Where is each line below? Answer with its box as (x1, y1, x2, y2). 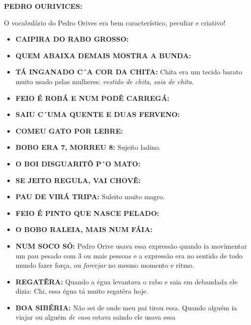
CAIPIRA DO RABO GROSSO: (15, 34, 129, 44)
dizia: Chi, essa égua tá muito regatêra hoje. (15, 286, 149, 296)
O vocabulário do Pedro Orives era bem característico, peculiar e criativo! (4, 17, 226, 27)
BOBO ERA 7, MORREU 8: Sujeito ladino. (15, 142, 161, 152)
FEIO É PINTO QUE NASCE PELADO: (15, 208, 159, 218)
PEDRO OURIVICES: (4, 1, 82, 11)
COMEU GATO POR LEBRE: (15, 125, 123, 136)
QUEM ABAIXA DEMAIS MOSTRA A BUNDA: (15, 50, 191, 60)
